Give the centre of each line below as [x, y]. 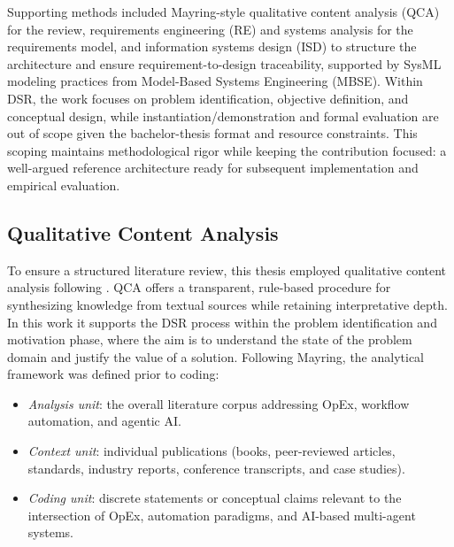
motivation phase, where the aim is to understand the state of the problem [210, 339]
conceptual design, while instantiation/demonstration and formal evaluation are [223, 116]
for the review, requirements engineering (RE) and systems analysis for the [210, 29]
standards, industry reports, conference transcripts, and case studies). [216, 468]
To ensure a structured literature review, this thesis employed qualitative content [227, 270]
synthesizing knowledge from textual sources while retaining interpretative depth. [227, 304]
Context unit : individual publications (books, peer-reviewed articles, [212, 451]
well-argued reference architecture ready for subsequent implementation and [213, 168]
